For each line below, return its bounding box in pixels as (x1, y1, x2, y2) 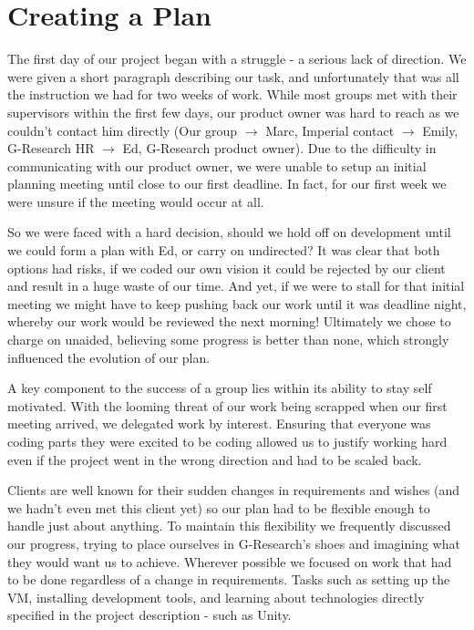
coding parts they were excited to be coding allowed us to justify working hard (7, 432, 448, 450)
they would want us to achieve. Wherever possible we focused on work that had (7, 552, 452, 571)
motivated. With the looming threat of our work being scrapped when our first (7, 396, 448, 415)
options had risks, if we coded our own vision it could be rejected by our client (7, 258, 446, 277)
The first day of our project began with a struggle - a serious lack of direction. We (7, 49, 467, 68)
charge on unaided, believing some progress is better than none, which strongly (7, 330, 449, 349)
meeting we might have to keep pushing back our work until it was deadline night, (7, 294, 467, 313)
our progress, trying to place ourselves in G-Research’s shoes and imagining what (7, 533, 460, 553)
